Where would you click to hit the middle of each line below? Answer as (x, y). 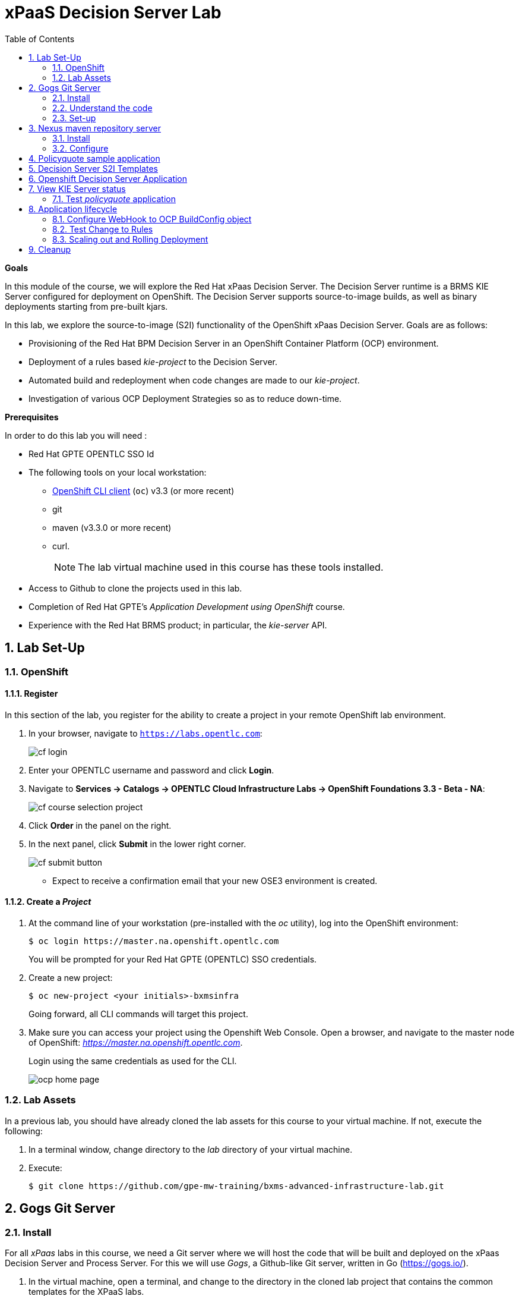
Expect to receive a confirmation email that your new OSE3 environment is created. (215, 880)
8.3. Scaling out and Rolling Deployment (130, 239)
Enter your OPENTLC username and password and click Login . (151, 770)
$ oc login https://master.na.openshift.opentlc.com (154, 941)
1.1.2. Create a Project (48, 902)
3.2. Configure (80, 148)
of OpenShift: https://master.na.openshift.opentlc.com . (136, 1043)
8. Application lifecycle (73, 209)
